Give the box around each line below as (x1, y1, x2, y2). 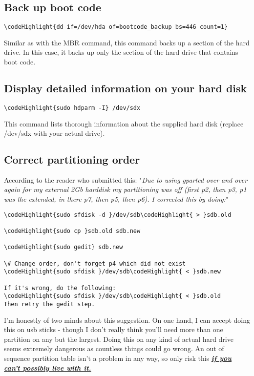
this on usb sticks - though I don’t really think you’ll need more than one (4, 324, 223, 334)
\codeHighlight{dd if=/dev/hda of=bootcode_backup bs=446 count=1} (4, 23, 228, 31)
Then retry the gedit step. (4, 300, 95, 308)
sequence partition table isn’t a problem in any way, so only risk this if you (4, 353, 232, 363)
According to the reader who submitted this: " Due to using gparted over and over (4, 174, 248, 185)
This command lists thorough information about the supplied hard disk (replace (4, 118, 244, 128)
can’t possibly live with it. (4, 362, 91, 373)
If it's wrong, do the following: (4, 284, 116, 292)
